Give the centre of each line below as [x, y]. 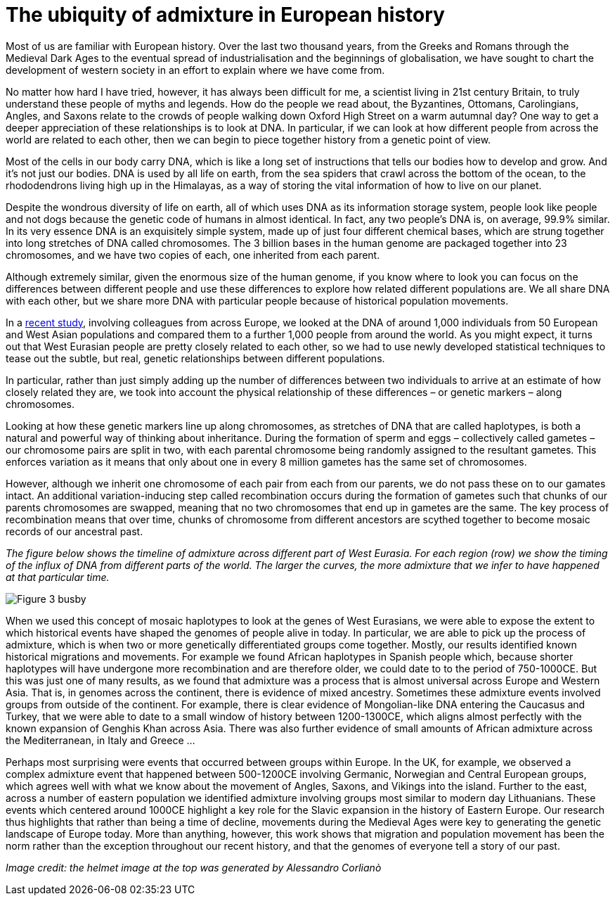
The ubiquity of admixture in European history [225, 15]
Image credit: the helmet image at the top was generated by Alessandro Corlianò [194, 867]
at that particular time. [58, 577]
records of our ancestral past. [75, 531]
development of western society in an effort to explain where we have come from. [195, 70]
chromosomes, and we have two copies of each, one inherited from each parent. [193, 255]
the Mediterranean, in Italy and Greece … [101, 740]
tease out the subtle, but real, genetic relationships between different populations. [195, 358]
